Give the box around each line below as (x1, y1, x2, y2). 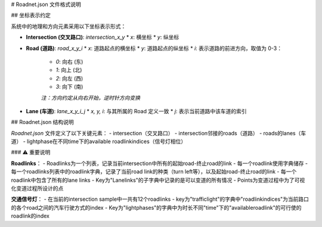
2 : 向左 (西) (55, 74, 83, 82)
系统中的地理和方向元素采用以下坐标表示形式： (11, 23, 126, 30)
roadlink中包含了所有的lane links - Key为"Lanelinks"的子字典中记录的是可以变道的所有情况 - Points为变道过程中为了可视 (11, 176, 305, 184)
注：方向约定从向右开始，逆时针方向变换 (41, 94, 140, 101)
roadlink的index (11, 212, 50, 220)
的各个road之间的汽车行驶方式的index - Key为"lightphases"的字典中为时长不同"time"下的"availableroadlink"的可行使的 (11, 204, 302, 211)
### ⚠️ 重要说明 (11, 149, 51, 156)
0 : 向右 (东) (55, 58, 83, 65)
